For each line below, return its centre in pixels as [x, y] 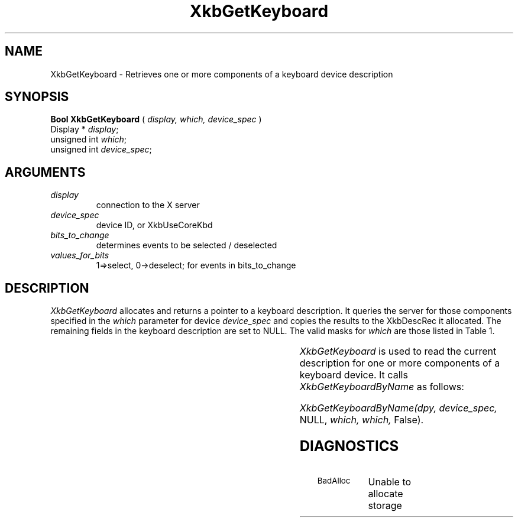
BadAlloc [334, 480]
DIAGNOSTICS [349, 446]
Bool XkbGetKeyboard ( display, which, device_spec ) [156, 119]
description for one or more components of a [400, 363]
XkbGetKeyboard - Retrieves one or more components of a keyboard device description [222, 74]
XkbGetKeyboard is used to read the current [398, 351]
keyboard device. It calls [354, 375]
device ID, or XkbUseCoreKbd [154, 225]
